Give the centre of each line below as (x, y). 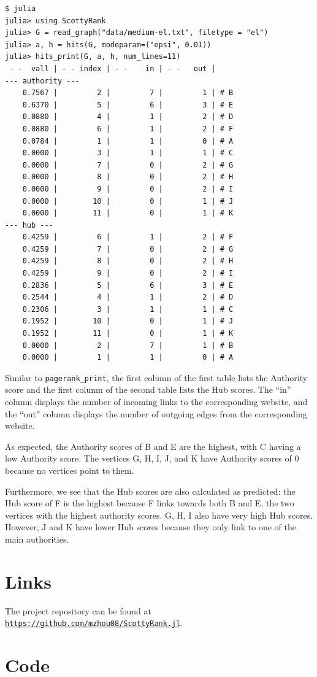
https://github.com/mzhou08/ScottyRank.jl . (94, 623)
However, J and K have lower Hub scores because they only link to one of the (151, 527)
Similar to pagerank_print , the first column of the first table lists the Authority (156, 377)
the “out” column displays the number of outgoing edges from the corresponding (156, 413)
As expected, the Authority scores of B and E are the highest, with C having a (153, 446)
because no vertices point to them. (70, 470)
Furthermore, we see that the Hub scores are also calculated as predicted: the (150, 491)
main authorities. (37, 539)
